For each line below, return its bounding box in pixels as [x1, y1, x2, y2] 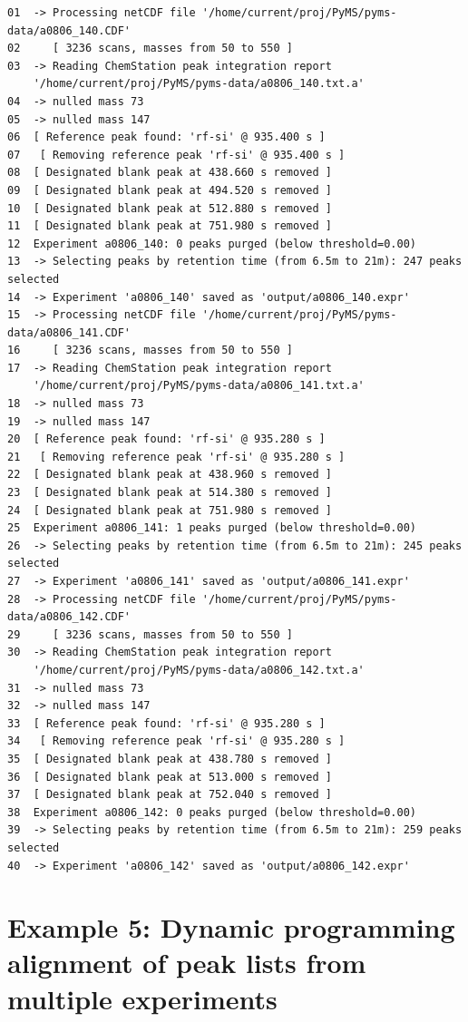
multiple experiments [7, 979, 278, 1017]
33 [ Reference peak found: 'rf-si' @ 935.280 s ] [7, 716, 326, 730]
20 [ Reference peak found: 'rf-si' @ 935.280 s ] [7, 433, 326, 446]
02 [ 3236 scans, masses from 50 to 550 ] [7, 42, 293, 55]
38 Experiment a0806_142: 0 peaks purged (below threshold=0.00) [7, 805, 417, 819]
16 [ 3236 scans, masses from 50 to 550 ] [7, 344, 293, 357]
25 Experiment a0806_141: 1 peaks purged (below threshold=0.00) [7, 521, 417, 535]
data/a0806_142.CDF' [7, 610, 132, 624]
